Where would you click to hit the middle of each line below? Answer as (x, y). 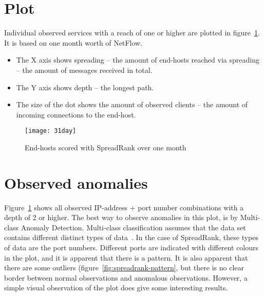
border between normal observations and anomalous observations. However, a (126, 277)
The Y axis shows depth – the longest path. (85, 87)
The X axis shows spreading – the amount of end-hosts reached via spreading (138, 60)
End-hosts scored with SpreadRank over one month (106, 147)
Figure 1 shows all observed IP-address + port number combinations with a (124, 207)
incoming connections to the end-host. (76, 114)
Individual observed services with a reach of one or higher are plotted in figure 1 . (132, 33)
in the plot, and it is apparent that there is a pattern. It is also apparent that (126, 257)
